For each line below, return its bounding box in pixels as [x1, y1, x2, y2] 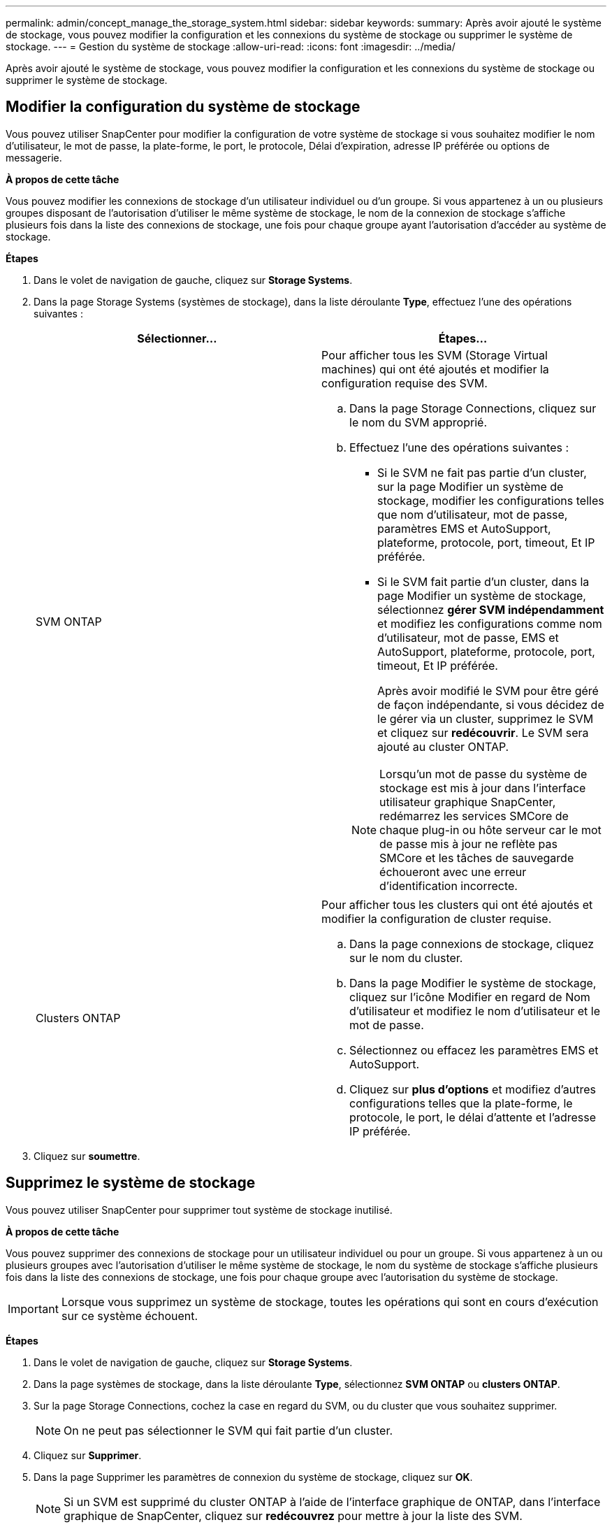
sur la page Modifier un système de [377, 479, 564, 494]
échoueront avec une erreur [379, 864, 527, 879]
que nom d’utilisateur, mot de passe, [377, 507, 568, 522]
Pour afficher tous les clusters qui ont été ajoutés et [321, 897, 593, 912]
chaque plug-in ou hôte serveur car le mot [379, 822, 602, 837]
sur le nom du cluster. [349, 950, 463, 965]
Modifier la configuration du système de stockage [6, 98, 360, 116]
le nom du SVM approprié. [349, 415, 487, 429]
